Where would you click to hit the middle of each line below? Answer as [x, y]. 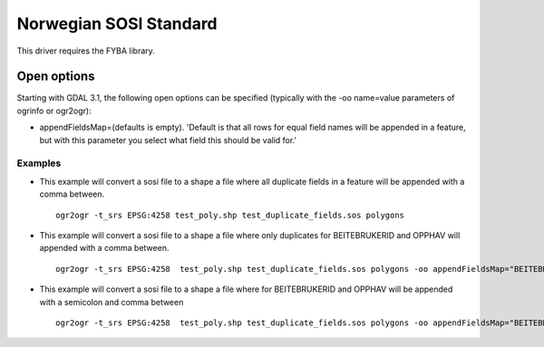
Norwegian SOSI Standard [117, 24]
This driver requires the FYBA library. [86, 51]
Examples [39, 163]
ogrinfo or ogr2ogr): [54, 111]
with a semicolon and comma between [112, 302]
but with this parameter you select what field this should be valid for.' [168, 140]
